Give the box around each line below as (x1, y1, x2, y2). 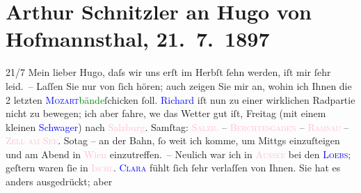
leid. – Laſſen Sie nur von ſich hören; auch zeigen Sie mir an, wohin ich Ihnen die (6, 78, 352, 93)
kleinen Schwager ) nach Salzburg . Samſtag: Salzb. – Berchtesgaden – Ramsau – (6, 119, 349, 134)
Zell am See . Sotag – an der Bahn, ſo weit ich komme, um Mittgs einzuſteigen (6, 133, 340, 148)
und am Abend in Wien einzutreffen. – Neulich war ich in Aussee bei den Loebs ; (6, 146, 351, 161)
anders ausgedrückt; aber (6, 174, 113, 189)
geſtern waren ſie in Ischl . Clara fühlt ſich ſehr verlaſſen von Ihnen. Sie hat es (6, 160, 341, 175)
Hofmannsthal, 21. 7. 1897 (6, 24, 270, 53)
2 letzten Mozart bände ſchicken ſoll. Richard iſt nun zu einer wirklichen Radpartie (6, 92, 355, 107)
